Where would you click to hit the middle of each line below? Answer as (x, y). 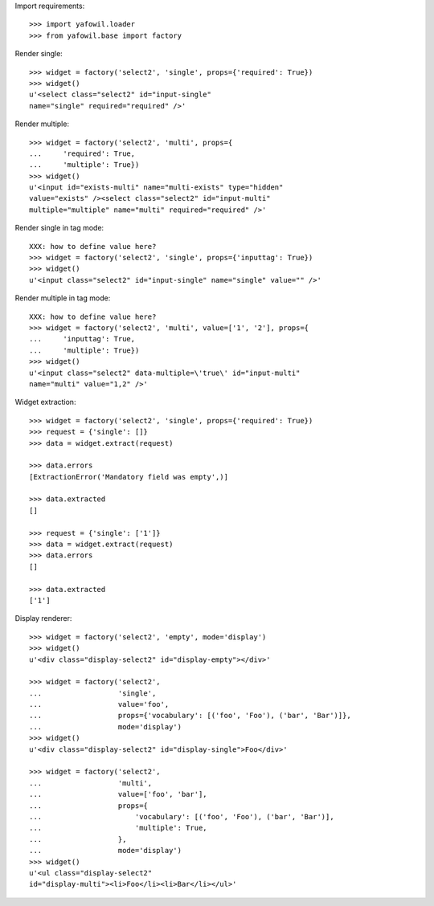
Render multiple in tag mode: (63, 298)
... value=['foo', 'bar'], (119, 794)
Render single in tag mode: (59, 228)
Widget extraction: (45, 402)
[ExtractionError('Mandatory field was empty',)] (129, 477)
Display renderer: (43, 618)
